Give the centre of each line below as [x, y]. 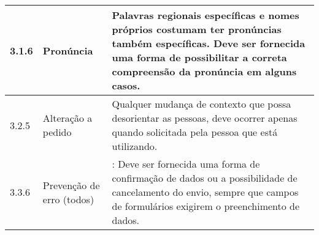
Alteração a [67, 118]
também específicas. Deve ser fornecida [209, 43]
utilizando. [135, 146]
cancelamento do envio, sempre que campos [205, 192]
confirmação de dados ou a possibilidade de [205, 178]
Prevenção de [71, 185]
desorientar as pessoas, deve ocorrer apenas [205, 118]
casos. [126, 85]
